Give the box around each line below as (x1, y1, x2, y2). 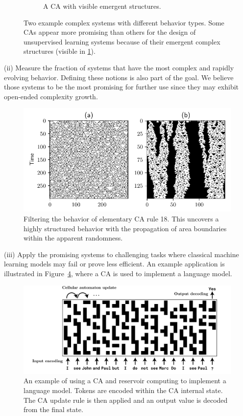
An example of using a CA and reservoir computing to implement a (24, 375, 226, 386)
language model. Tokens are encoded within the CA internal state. (24, 385, 223, 395)
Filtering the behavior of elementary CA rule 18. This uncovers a (24, 213, 219, 223)
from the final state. (24, 404, 83, 415)
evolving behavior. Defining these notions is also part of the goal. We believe (4, 72, 234, 82)
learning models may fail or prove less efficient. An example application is (4, 259, 225, 269)
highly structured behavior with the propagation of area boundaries (24, 223, 227, 233)
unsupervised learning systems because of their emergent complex (24, 36, 220, 46)
